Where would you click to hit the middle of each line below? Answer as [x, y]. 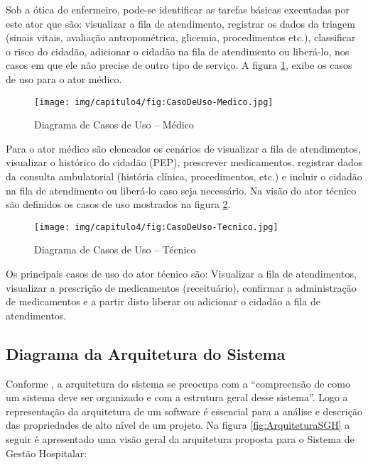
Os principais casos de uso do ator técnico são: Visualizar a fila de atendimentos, [181, 274]
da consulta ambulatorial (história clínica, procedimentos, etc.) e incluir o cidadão [184, 176]
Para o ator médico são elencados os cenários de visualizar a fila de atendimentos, [183, 148]
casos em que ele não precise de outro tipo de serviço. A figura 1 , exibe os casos [179, 65]
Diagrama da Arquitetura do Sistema [146, 353]
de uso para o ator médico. [64, 78]
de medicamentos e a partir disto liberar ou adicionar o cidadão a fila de [163, 301]
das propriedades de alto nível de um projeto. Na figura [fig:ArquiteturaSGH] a [178, 425]
